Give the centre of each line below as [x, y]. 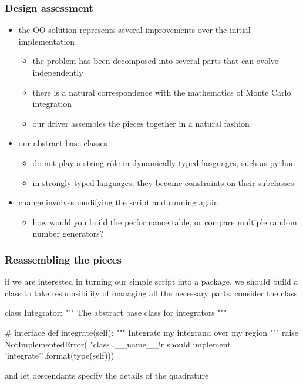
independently [58, 72]
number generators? [68, 233]
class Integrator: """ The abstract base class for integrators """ [116, 313]
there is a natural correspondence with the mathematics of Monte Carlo [162, 92]
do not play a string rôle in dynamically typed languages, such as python [164, 162]
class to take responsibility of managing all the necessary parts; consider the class [151, 293]
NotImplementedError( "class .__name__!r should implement [118, 344]
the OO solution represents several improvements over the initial [134, 30]
